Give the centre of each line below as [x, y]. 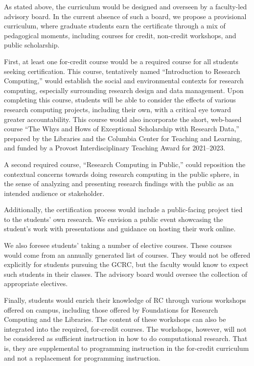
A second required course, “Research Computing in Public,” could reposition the [125, 164]
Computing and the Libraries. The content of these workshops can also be [115, 319]
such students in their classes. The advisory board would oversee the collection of [126, 274]
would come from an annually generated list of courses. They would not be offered [127, 255]
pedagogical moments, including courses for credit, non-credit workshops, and [120, 35]
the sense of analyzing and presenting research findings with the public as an [119, 183]
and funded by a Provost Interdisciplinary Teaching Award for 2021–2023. [115, 148]
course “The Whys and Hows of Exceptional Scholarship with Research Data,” [122, 129]
